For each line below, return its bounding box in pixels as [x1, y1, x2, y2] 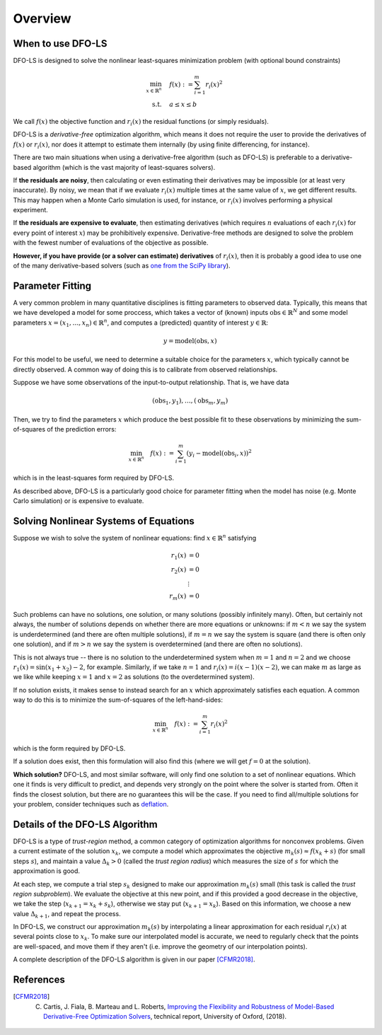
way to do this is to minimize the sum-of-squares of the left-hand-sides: [13, 695, 223, 704]
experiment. [13, 206, 49, 214]
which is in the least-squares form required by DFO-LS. [13, 474, 175, 482]
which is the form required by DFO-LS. [13, 744, 126, 753]
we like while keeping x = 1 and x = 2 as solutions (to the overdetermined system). [13, 673, 255, 681]
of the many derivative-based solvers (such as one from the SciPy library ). [13, 262, 231, 270]
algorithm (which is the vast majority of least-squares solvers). [33, 163, 216, 171]
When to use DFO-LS [13, 37, 108, 50]
